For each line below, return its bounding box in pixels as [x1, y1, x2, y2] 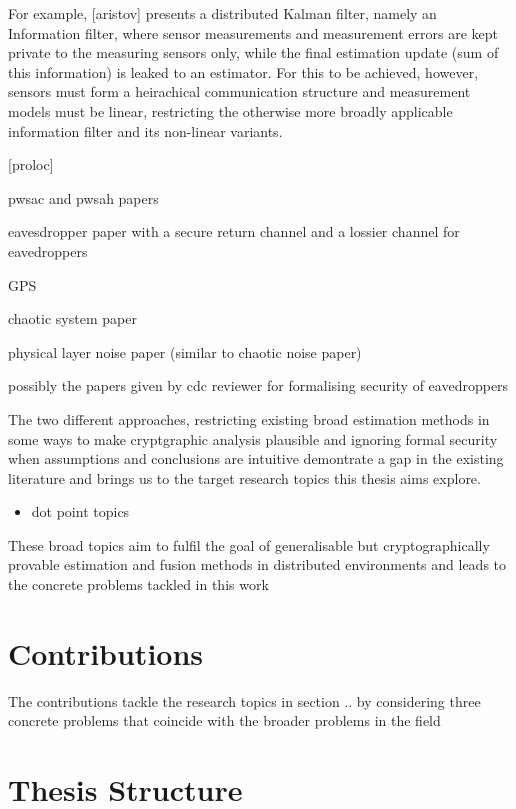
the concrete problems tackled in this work [8, 574, 269, 595]
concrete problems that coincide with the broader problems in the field [8, 710, 441, 731]
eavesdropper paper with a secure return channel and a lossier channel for [8, 221, 460, 242]
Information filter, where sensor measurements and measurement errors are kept [8, 22, 499, 43]
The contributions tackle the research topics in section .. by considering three [8, 690, 481, 711]
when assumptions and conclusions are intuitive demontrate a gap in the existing [8, 448, 504, 469]
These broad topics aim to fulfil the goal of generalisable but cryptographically [8, 534, 490, 555]
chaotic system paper [8, 308, 137, 329]
